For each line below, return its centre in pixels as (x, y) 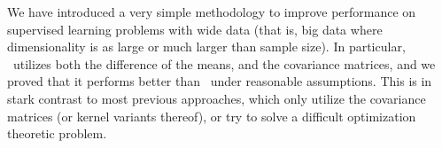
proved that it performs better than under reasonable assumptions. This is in (220, 81)
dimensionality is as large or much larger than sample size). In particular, (206, 47)
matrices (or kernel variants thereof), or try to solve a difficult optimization (212, 116)
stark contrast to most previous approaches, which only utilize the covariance (217, 98)
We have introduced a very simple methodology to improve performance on (212, 12)
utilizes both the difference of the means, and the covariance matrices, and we (224, 63)
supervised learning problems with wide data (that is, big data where (195, 29)
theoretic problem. (57, 133)
